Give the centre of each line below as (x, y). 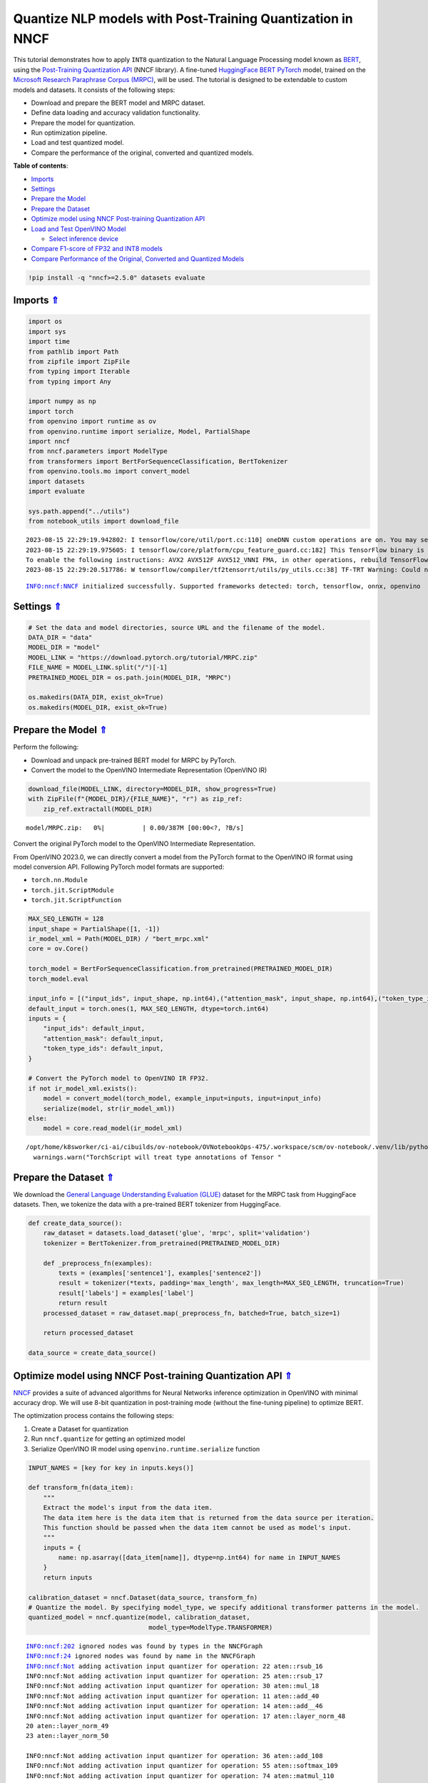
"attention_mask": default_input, (103, 1038)
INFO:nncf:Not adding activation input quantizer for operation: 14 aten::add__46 (174, 1706)
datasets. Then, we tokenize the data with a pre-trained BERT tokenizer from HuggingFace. (147, 1205)
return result (83, 1303)
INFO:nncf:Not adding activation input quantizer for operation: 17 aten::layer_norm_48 (186, 1716)
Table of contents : (41, 166)
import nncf (49, 441)
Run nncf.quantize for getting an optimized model (108, 1439)
